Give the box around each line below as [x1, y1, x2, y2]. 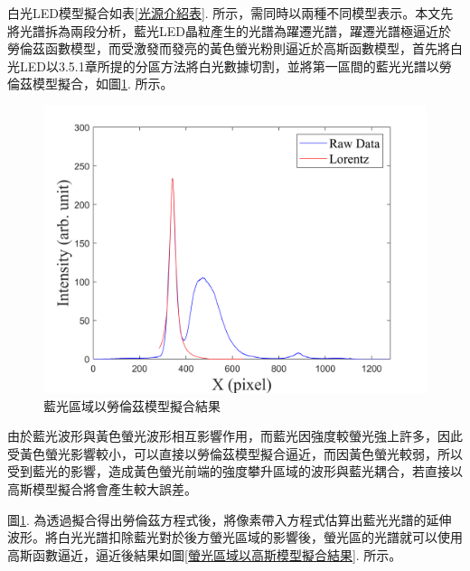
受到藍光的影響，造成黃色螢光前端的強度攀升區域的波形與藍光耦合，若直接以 [7, 462, 463, 481]
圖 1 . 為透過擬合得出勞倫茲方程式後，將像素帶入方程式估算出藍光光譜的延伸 [7, 510, 452, 529]
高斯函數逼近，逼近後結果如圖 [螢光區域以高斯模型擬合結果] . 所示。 [7, 545, 402, 564]
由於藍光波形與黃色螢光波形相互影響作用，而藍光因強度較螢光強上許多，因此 [7, 426, 463, 445]
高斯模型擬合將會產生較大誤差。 [7, 479, 197, 498]
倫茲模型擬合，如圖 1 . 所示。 [7, 74, 174, 93]
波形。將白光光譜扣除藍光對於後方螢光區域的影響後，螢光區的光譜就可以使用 [7, 528, 463, 547]
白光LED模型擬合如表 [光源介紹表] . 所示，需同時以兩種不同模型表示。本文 [7, 4, 441, 22]
